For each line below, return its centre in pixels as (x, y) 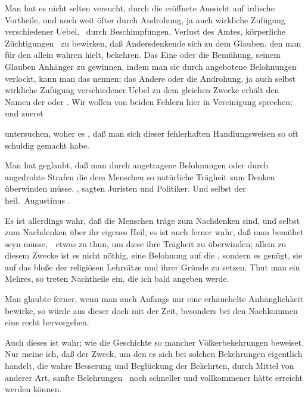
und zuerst (24, 113)
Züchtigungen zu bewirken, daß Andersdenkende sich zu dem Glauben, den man (153, 43)
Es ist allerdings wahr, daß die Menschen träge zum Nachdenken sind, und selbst (153, 220)
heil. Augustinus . (38, 200)
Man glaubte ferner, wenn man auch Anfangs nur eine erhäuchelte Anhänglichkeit (154, 299)
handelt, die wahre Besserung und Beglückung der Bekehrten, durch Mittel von (150, 366)
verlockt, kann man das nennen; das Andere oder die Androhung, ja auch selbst (150, 78)
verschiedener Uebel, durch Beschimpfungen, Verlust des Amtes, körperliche (145, 31)
